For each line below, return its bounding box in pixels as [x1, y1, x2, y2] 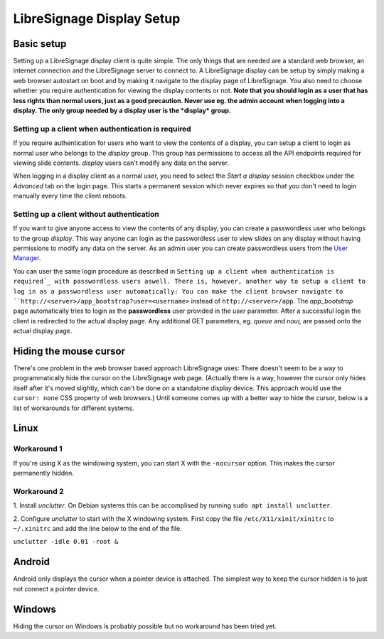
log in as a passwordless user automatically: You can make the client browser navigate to [13, 287, 343, 295]
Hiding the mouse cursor [13, 345, 126, 357]
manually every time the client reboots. [13, 192, 127, 200]
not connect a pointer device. [13, 584, 100, 593]
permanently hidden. [13, 469, 75, 478]
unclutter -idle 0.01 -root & [13, 537, 119, 546]
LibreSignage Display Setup [13, 11, 181, 26]
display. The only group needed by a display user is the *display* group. [13, 107, 231, 115]
